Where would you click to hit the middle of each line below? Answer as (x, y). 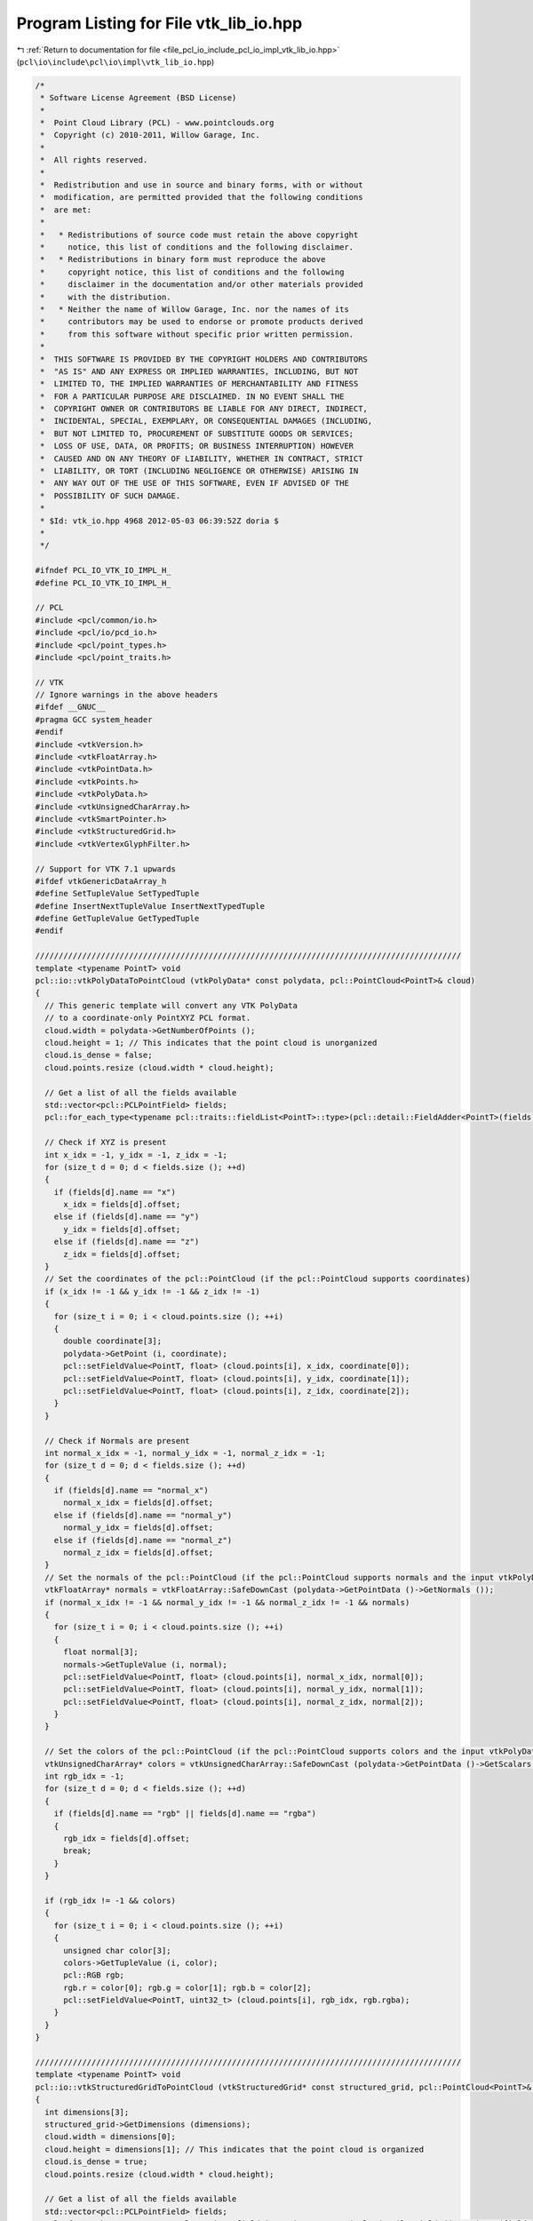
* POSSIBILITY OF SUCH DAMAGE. (111, 496)
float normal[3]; (101, 1652)
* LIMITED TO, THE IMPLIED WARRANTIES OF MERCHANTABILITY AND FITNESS (199, 384)
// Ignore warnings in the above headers (127, 695)
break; (78, 1851)
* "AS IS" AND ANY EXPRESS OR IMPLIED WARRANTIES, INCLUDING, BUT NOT (199, 371)
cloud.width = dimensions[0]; (111, 2137)
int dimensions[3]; (87, 2112)
